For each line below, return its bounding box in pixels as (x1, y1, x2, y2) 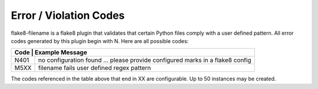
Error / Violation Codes (11, 9, 125, 22)
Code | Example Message (14, 48, 88, 57)
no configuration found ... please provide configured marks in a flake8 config (38, 56, 251, 64)
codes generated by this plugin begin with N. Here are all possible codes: (11, 37, 189, 44)
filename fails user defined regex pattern (38, 64, 151, 72)
